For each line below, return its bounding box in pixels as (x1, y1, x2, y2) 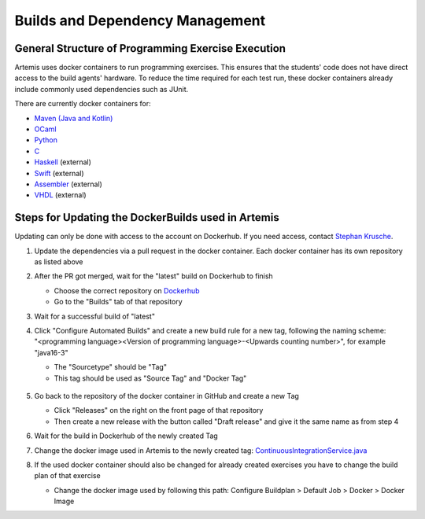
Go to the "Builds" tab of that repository (54, 297, 183, 307)
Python (34, 135, 58, 145)
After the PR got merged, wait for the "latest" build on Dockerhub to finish (34, 271, 273, 281)
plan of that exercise (34, 471, 102, 480)
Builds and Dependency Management (14, 12, 266, 29)
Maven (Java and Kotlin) (34, 113, 113, 123)
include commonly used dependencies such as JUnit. (14, 84, 189, 94)
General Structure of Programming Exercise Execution (14, 42, 286, 55)
